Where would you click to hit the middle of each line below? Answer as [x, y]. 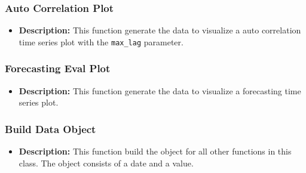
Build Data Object [51, 129]
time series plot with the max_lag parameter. [101, 41]
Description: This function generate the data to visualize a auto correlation [160, 30]
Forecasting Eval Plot [58, 68]
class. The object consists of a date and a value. [106, 163]
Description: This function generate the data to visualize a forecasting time [160, 90]
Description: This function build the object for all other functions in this [155, 151]
